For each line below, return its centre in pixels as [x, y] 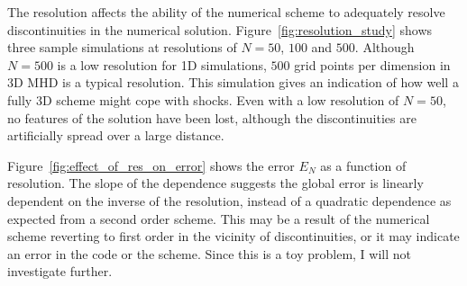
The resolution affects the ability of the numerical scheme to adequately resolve [226, 12]
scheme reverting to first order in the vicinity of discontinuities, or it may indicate [233, 236]
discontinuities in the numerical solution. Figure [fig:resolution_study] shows [220, 29]
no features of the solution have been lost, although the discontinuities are [212, 117]
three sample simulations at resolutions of [122, 47]
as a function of [363, 165]
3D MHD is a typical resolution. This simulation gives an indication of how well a [233, 82]
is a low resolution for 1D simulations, [162, 64]
